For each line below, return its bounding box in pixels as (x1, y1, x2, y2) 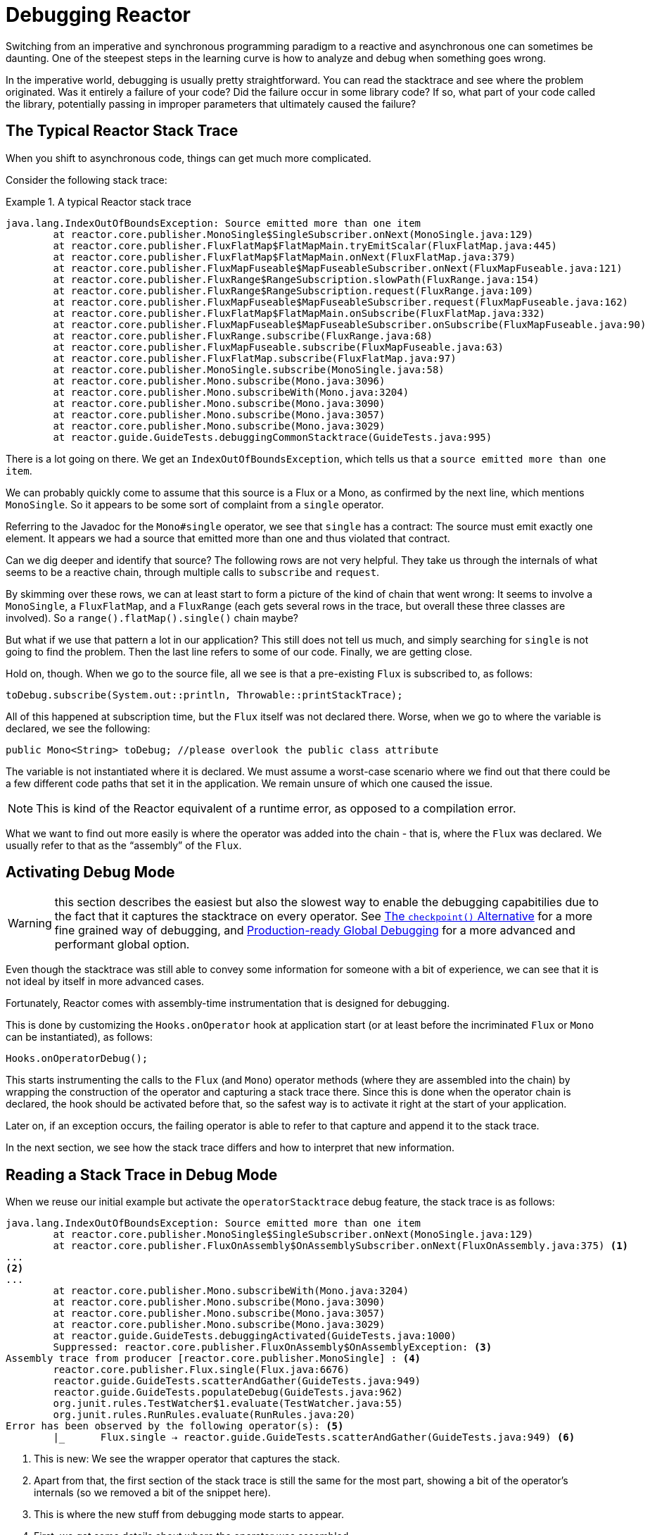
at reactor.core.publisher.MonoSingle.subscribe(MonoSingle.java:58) (53, 363, 445, 375)
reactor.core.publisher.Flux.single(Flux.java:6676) (53, 1364, 350, 1376)
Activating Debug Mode (6, 863, 175, 882)
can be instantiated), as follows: (6, 1031, 153, 1044)
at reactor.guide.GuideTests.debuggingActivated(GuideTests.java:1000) (53, 1330, 457, 1342)
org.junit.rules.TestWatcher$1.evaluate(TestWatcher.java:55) (53, 1398, 403, 1410)
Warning (8, 916, 52, 931)
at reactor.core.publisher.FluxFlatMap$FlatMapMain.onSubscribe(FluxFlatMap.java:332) (53, 307, 546, 319)
